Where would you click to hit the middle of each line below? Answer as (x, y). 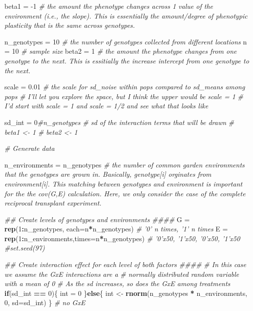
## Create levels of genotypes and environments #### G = (97, 219)
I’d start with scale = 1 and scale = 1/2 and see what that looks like (106, 106)
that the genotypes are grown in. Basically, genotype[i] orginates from (108, 174)
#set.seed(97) (25, 248)
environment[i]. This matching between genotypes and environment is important (124, 183)
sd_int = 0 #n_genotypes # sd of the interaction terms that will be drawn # (119, 122)
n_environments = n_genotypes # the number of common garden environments (125, 164)
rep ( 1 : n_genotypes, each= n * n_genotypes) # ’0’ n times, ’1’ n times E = (116, 229)
